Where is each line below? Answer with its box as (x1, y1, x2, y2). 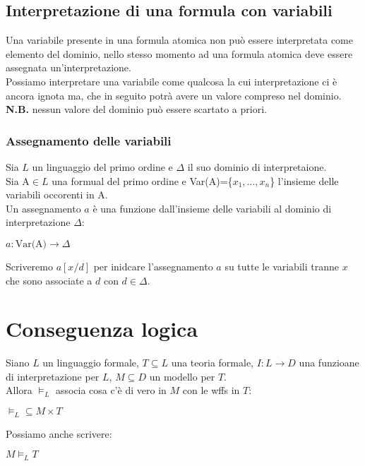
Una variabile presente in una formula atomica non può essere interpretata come (6, 32, 353, 47)
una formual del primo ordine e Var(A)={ (52, 173, 233, 188)
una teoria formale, (171, 355, 253, 370)
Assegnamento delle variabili (6, 131, 172, 149)
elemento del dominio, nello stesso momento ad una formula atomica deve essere (6, 46, 353, 61)
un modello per (149, 369, 215, 383)
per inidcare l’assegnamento (93, 258, 213, 273)
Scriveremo (6, 258, 53, 273)
